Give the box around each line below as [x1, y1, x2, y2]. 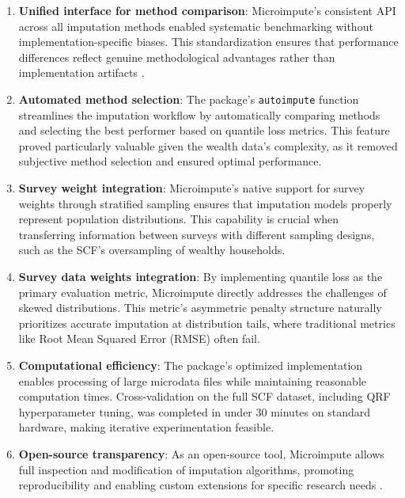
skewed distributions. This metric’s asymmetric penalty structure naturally [18, 299, 382, 316]
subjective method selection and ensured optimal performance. [18, 153, 322, 169]
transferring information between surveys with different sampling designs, [18, 226, 375, 242]
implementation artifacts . [18, 64, 145, 81]
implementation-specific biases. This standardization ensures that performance [18, 33, 399, 50]
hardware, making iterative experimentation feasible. [18, 419, 274, 435]
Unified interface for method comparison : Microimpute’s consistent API [18, 2, 396, 18]
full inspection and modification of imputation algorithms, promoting [18, 461, 354, 477]
